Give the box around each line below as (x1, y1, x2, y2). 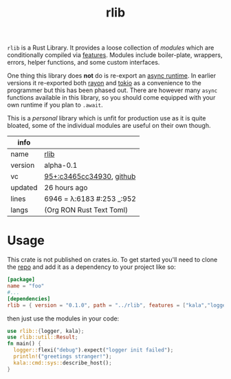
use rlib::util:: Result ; (7, 334, 78, 341)
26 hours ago (44, 183, 88, 193)
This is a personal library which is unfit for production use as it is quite (7, 114, 206, 122)
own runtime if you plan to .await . (7, 101, 103, 109)
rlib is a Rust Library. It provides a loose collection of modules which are (7, 43, 214, 52)
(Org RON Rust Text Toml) (44, 205, 129, 215)
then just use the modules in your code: (7, 314, 120, 323)
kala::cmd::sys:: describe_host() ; (13, 359, 112, 366)
